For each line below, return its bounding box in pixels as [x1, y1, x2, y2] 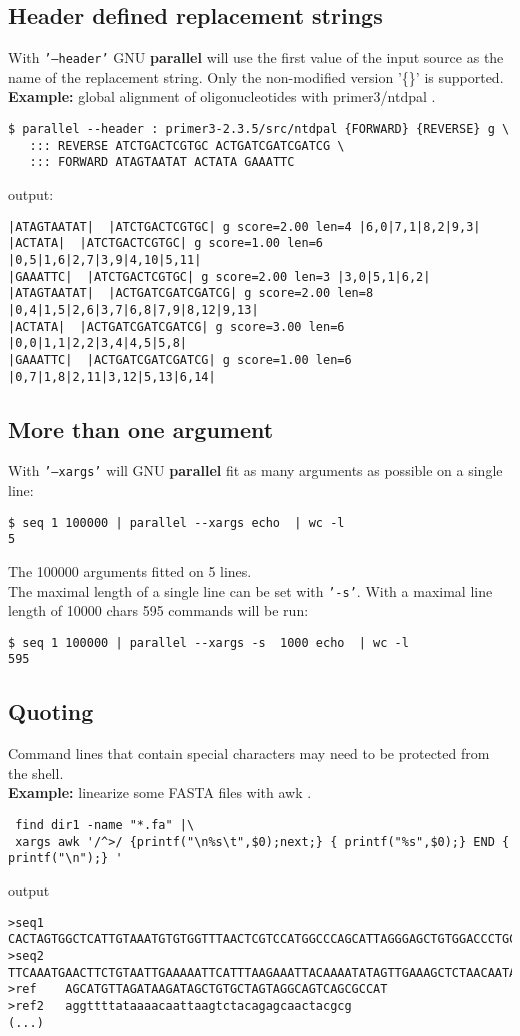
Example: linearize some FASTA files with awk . [8, 782, 312, 803]
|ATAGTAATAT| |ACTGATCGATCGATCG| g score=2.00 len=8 [8, 286, 374, 301]
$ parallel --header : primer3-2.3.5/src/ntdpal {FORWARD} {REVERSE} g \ [8, 122, 510, 137]
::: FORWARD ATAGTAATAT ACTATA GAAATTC [29, 155, 295, 170]
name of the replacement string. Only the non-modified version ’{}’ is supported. [8, 66, 504, 87]
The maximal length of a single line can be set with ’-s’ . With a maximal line [8, 580, 493, 601]
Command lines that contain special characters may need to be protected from [8, 743, 490, 764]
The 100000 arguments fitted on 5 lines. [8, 560, 252, 581]
